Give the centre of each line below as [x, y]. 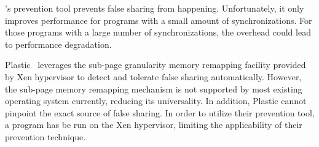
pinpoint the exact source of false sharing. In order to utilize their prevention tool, [160, 112]
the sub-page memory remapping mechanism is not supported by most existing [154, 89]
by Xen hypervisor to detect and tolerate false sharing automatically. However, [153, 76]
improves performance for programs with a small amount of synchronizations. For [159, 20]
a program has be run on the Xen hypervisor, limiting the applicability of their [154, 125]
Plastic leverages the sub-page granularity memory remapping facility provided [156, 65]
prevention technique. [45, 136]
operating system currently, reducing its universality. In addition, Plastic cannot [156, 101]
